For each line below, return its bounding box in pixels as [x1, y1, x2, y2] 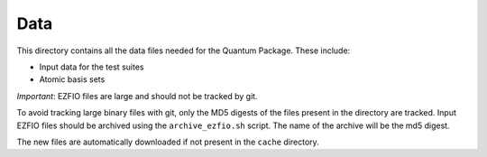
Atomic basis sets [39, 74, 106, 85]
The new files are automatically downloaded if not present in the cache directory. [16, 136, 319, 147]
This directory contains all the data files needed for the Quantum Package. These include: [16, 45, 351, 56]
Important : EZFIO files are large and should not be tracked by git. [16, 90, 258, 101]
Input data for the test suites [39, 61, 144, 72]
